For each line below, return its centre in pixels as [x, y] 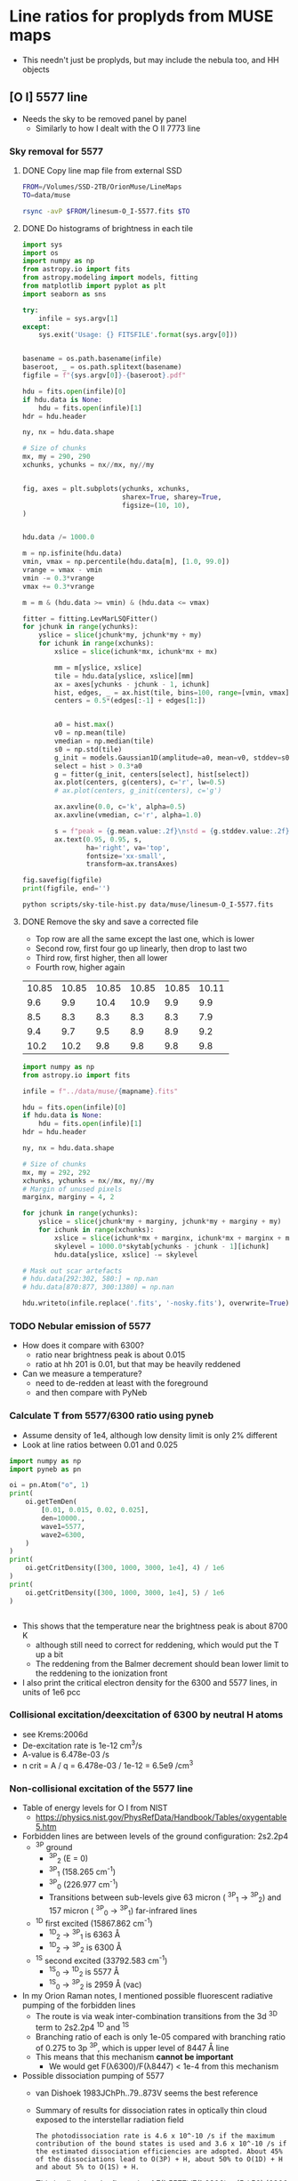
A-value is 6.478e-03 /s [65, 1755]
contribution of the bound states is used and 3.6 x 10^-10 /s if [161, 2144]
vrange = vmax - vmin [62, 570]
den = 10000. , [64, 1518]
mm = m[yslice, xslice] [98, 668]
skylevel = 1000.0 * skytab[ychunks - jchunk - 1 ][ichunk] [162, 1246]
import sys [42, 245]
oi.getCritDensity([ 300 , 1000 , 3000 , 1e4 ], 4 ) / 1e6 [125, 1568]
